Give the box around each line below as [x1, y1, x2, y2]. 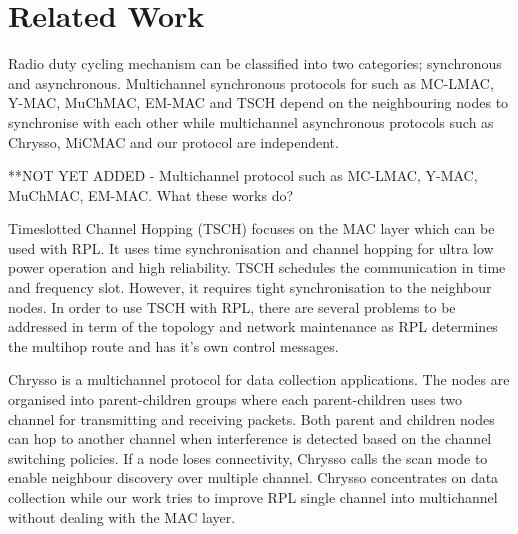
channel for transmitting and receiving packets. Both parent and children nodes [8, 408, 495, 429]
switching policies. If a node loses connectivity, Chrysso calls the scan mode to [8, 447, 488, 468]
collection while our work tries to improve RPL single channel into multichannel [8, 487, 498, 507]
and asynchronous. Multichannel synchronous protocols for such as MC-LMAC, [8, 72, 494, 93]
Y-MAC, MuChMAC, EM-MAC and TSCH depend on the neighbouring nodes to [8, 92, 509, 113]
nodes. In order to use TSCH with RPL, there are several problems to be [8, 296, 456, 317]
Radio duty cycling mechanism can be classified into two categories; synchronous [8, 53, 502, 74]
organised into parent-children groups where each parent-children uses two [8, 389, 463, 410]
